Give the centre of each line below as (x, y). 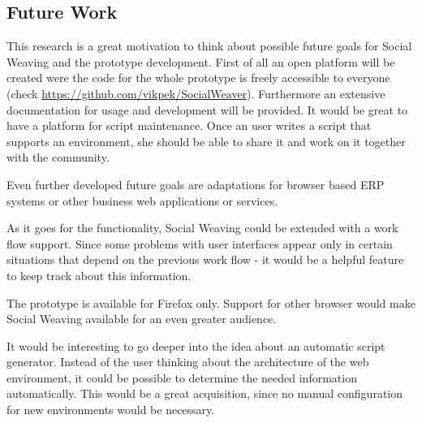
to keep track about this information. (99, 275)
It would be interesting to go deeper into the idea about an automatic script (196, 345)
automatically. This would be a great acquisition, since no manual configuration (205, 393)
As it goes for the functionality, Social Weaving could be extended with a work (202, 228)
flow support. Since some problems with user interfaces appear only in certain (200, 243)
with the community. (58, 157)
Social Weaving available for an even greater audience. (142, 319)
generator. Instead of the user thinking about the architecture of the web (188, 362)
